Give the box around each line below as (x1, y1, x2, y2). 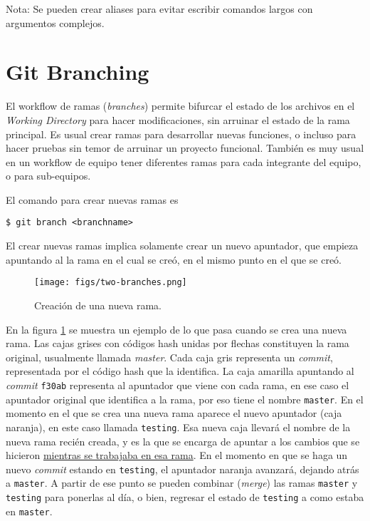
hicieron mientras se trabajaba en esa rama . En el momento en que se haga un (6, 448, 348, 463)
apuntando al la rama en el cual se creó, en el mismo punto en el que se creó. (6, 252, 342, 267)
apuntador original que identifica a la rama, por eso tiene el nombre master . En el (6, 391, 364, 406)
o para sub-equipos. (6, 168, 91, 183)
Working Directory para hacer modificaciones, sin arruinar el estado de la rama (6, 112, 350, 127)
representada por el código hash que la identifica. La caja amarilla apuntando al (6, 363, 354, 378)
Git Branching (6, 57, 149, 86)
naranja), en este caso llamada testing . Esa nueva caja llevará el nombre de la (6, 419, 351, 434)
